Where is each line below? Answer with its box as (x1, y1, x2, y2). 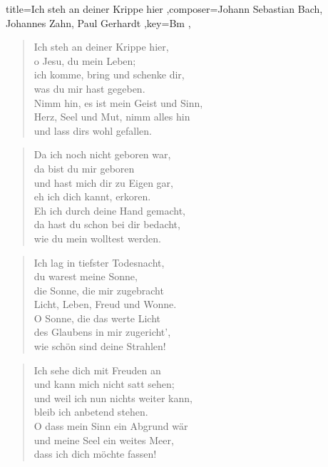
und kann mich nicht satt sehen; (34, 376, 175, 391)
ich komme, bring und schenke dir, (34, 67, 185, 82)
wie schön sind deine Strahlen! (34, 339, 166, 354)
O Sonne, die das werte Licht (34, 310, 161, 325)
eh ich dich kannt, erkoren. (34, 189, 151, 204)
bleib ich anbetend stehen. (34, 404, 148, 419)
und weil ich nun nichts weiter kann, (34, 390, 193, 405)
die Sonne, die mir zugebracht (34, 282, 164, 297)
